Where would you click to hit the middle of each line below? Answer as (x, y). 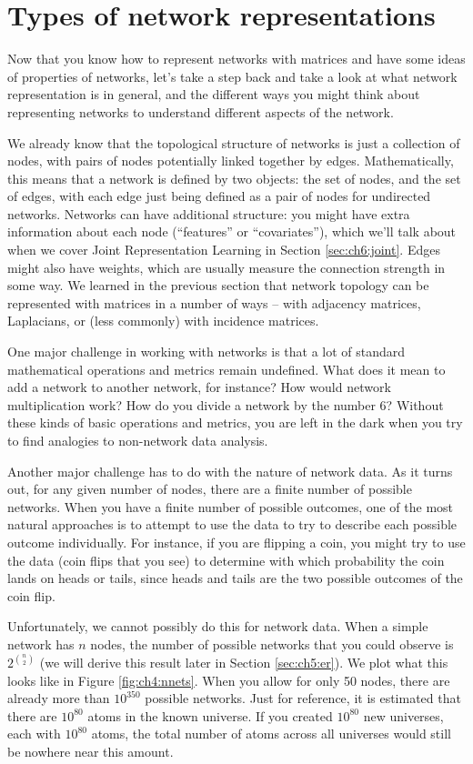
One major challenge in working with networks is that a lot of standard (206, 352)
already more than (59, 698)
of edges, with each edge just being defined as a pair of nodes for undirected (219, 196)
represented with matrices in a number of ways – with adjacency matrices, (214, 302)
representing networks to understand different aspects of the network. (201, 111)
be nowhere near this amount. (91, 751)
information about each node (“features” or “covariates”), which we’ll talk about (232, 231)
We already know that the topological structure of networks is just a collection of (234, 142)
